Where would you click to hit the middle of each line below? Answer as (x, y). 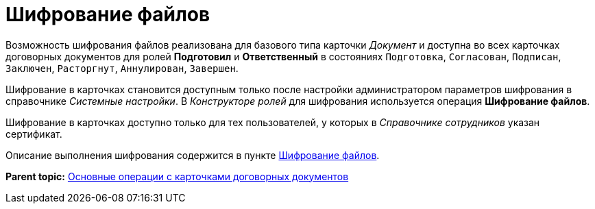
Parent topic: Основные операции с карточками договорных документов (177, 176)
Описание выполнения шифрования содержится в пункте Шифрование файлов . (193, 155)
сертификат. (34, 134)
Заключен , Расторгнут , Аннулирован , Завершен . (122, 68)
